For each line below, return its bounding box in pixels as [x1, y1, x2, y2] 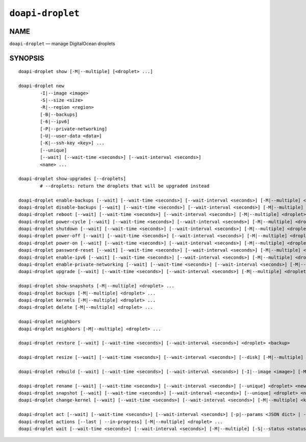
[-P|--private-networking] [40, 126, 108, 132]
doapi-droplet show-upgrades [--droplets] [18, 176, 126, 182]
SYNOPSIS [9, 54, 44, 62]
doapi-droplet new [18, 83, 65, 89]
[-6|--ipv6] [40, 119, 70, 125]
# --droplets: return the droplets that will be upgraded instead [40, 183, 210, 189]
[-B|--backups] [40, 111, 78, 117]
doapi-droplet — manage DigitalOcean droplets [9, 41, 115, 47]
